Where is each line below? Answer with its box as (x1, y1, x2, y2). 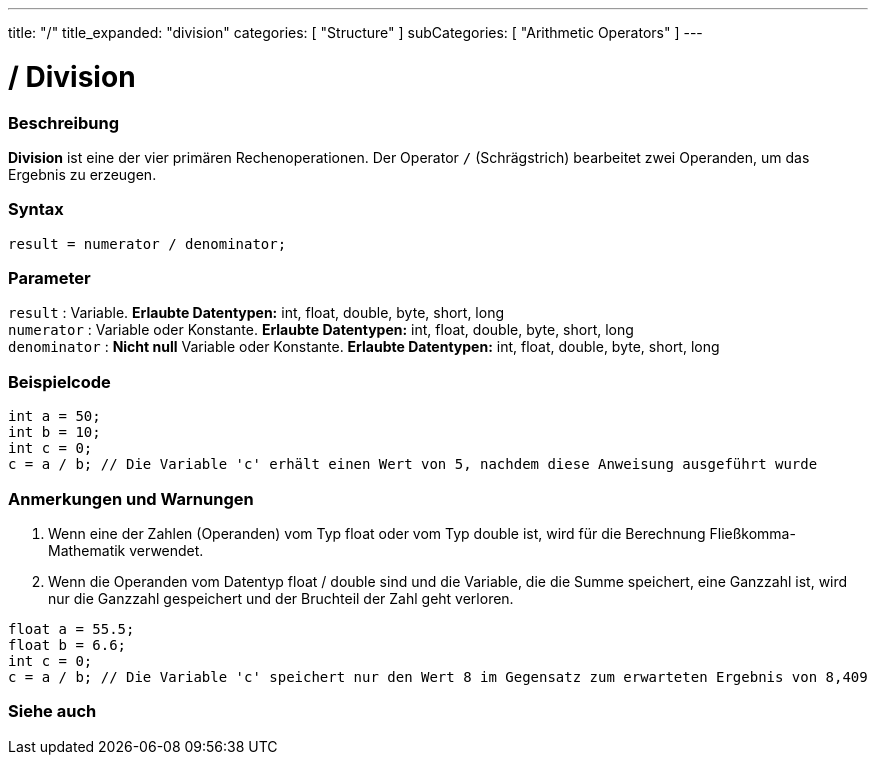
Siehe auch (8, 701, 97, 722)
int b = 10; (8, 424, 101, 441)
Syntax (8, 199, 64, 220)
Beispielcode (8, 371, 111, 392)
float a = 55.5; (8, 620, 135, 637)
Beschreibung (8, 112, 120, 133)
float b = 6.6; (8, 636, 127, 653)
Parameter (8, 268, 91, 288)
